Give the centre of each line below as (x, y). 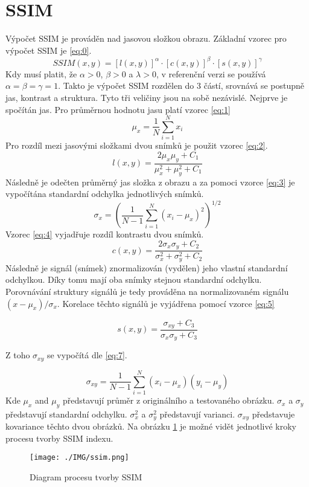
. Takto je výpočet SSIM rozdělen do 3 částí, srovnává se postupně (181, 85)
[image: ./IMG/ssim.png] (79, 458)
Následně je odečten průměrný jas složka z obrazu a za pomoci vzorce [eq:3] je (150, 182)
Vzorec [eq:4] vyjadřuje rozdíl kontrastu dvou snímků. (105, 234)
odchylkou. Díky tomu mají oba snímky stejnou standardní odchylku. (134, 279)
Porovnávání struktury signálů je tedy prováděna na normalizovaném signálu (147, 291)
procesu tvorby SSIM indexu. (59, 438)
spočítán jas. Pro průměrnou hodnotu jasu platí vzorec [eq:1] (118, 109)
